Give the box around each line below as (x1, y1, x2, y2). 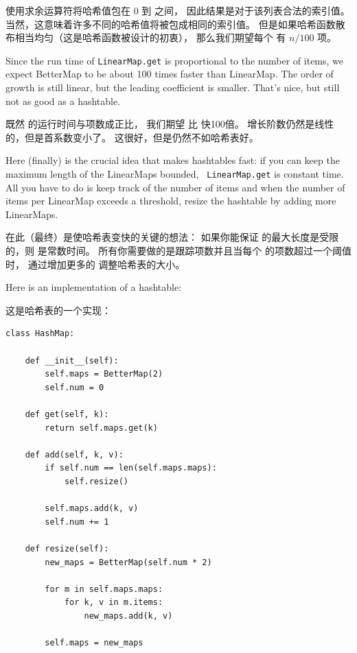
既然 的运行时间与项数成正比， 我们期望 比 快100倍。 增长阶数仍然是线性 (5, 117, 334, 131)
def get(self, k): (25, 409, 109, 419)
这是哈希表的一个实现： (5, 302, 111, 317)
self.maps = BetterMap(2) (45, 369, 163, 379)
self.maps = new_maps (45, 638, 143, 648)
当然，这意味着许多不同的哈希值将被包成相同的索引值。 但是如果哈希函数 (5, 16, 336, 31)
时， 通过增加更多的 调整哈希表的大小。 (5, 257, 185, 271)
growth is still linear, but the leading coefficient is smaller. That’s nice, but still (5, 80, 340, 95)
